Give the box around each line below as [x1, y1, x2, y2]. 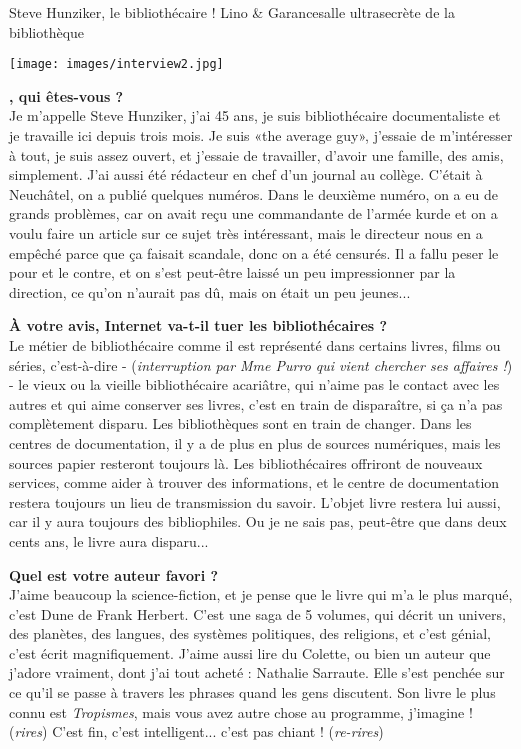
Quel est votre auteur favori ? [9, 564, 219, 585]
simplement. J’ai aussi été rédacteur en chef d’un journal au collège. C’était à [9, 164, 483, 185]
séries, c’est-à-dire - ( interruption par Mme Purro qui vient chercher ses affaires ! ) [9, 354, 513, 375]
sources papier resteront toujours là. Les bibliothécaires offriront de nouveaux [9, 452, 483, 473]
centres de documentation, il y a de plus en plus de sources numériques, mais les [9, 432, 501, 453]
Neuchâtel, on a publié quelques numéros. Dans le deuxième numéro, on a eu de [9, 183, 498, 204]
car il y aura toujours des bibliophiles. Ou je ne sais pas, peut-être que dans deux [9, 511, 507, 532]
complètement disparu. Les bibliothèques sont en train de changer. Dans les [9, 413, 472, 434]
